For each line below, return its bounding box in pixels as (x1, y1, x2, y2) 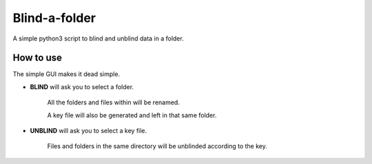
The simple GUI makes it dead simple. (12, 70, 121, 78)
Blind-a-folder (12, 10, 96, 25)
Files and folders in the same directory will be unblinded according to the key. (47, 142, 268, 150)
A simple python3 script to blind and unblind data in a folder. (12, 34, 184, 43)
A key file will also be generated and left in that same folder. (47, 110, 217, 119)
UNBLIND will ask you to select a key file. (30, 127, 147, 135)
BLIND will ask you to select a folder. (30, 82, 134, 91)
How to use (12, 52, 62, 64)
